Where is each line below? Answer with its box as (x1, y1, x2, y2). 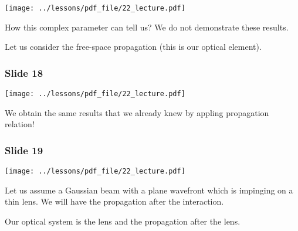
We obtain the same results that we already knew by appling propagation (5, 106, 269, 118)
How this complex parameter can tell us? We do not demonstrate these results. (5, 21, 289, 33)
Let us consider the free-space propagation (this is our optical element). (5, 40, 262, 53)
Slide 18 (5, 65, 43, 80)
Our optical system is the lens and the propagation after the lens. (5, 215, 241, 227)
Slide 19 (5, 142, 43, 157)
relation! (5, 118, 35, 130)
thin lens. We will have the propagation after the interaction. (5, 195, 224, 208)
